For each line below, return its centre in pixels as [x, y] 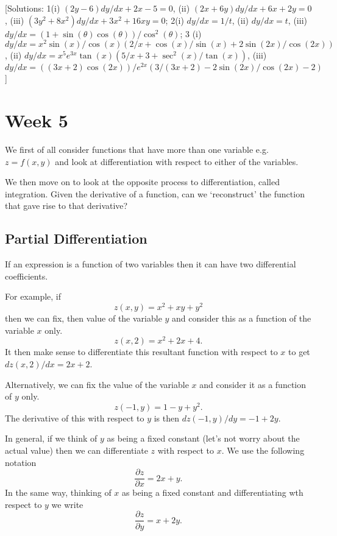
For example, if [33, 296]
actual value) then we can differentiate [76, 450]
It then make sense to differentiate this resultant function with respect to [141, 352]
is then [166, 418]
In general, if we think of [51, 438]
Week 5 [37, 120]
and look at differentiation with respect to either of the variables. [177, 161]
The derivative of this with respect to [75, 418]
